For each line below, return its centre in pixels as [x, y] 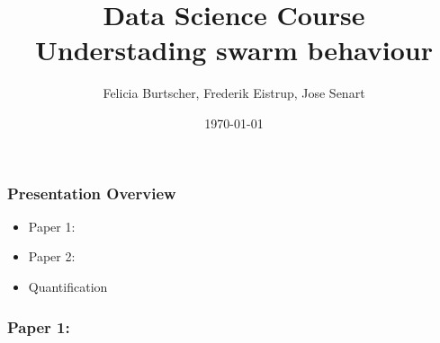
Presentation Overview [92, 193]
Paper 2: [52, 256]
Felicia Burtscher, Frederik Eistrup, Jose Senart [234, 93]
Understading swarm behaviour [234, 50]
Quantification [68, 286]
